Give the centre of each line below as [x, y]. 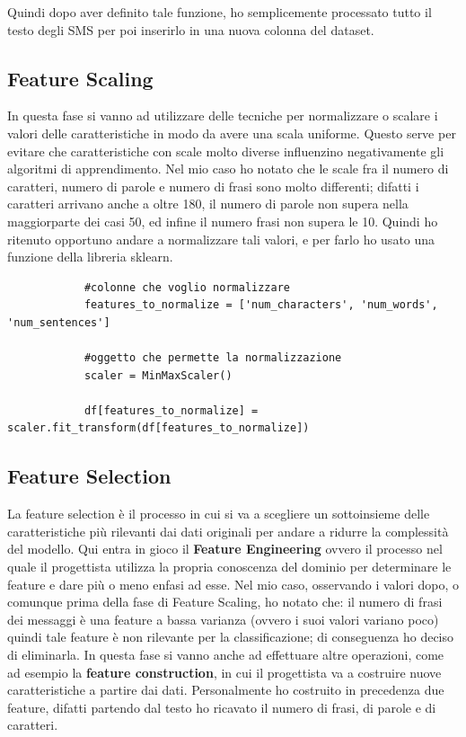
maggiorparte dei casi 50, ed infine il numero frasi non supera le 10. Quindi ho [223, 221]
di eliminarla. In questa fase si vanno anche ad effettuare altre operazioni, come [226, 655]
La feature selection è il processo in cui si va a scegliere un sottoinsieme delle [219, 514]
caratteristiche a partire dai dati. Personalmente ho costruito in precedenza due [226, 690]
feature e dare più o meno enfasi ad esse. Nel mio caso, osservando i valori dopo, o [233, 584]
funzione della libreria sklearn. [90, 257]
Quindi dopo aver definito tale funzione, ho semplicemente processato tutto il [220, 12]
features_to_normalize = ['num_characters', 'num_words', [261, 305]
